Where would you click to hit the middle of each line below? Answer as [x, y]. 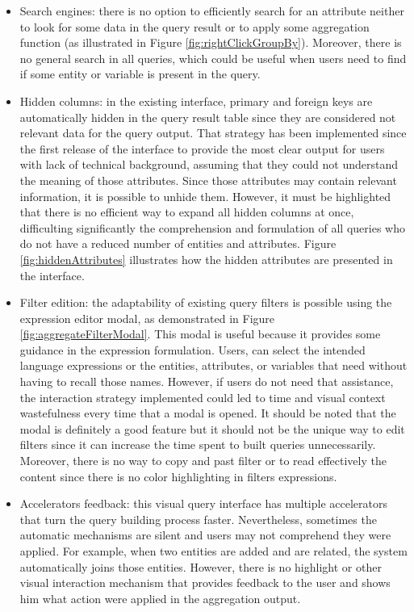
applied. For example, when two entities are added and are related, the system [213, 551]
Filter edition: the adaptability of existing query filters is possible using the [206, 302]
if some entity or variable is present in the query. [140, 74]
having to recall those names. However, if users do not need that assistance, [207, 381]
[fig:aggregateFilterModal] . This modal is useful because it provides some [200, 334]
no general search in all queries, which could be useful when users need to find [213, 58]
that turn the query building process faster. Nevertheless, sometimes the [198, 519]
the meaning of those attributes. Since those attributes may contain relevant [208, 180]
